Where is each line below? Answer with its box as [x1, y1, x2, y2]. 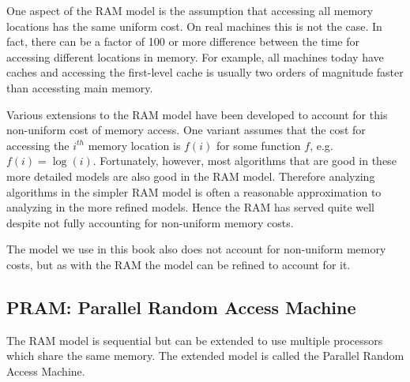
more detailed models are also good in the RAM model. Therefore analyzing [6, 167, 375, 184]
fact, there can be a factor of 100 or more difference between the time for [6, 33, 360, 50]
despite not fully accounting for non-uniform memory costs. [6, 214, 294, 230]
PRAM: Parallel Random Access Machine [6, 294, 356, 319]
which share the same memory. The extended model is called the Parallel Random [6, 347, 404, 364]
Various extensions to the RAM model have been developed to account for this [6, 106, 388, 122]
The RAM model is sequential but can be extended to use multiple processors [6, 331, 383, 348]
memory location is [88, 137, 181, 153]
